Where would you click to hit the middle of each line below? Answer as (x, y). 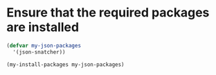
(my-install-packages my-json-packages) (66, 64)
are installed (43, 27)
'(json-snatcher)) (39, 52)
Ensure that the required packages (108, 13)
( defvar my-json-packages (44, 45)
